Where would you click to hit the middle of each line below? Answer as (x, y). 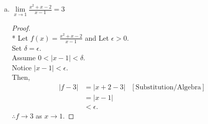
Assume (24, 57)
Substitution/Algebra (168, 88)
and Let (97, 37)
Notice (22, 67)
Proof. (21, 28)
